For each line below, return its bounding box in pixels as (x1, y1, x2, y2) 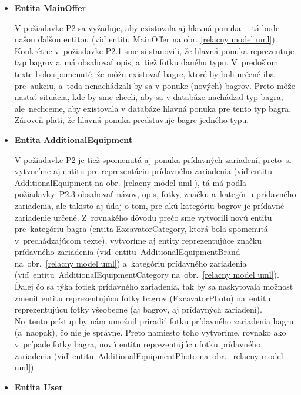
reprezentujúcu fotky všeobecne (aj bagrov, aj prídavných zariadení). (14, 303, 262, 316)
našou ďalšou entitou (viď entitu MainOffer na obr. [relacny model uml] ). (14, 33, 277, 45)
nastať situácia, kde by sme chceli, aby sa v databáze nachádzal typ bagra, (14, 91, 283, 103)
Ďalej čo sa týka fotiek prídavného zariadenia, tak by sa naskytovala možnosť (14, 280, 293, 293)
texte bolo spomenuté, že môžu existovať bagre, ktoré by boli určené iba (14, 67, 275, 79)
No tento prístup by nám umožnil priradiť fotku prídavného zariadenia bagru (14, 314, 294, 327)
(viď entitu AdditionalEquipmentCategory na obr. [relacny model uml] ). (14, 268, 279, 281)
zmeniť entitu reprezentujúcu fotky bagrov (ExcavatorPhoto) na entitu (14, 291, 271, 304)
